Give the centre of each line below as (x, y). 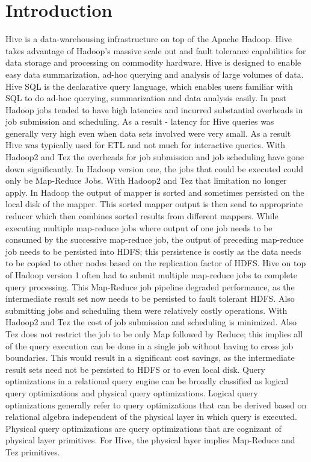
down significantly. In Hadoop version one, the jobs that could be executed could (154, 168)
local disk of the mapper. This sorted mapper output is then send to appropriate (154, 204)
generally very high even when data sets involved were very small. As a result (148, 133)
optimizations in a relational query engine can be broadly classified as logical (147, 381)
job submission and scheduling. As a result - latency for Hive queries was (140, 121)
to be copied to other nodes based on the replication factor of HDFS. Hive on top (156, 263)
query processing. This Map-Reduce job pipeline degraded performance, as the (150, 286)
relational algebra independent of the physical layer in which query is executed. (151, 417)
